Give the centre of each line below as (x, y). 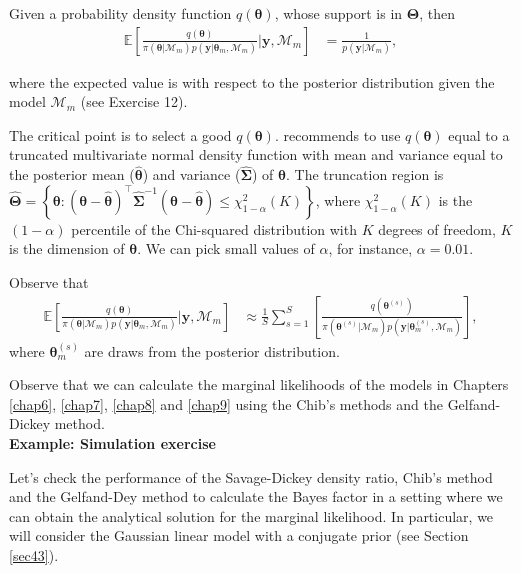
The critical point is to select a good (120, 134)
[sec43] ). (34, 554)
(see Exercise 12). (134, 101)
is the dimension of (67, 248)
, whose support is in (338, 13)
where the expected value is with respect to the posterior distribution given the (252, 81)
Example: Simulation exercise (112, 443)
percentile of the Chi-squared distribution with (214, 228)
